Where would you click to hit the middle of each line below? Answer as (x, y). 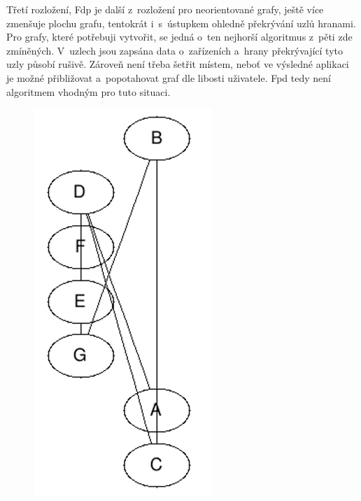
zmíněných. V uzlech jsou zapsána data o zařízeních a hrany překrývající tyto (175, 50)
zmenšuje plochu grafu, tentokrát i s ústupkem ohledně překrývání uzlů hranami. (181, 23)
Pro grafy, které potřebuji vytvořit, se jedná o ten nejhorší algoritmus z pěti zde (179, 37)
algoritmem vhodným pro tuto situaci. (89, 91)
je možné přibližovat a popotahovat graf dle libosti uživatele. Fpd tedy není (169, 77)
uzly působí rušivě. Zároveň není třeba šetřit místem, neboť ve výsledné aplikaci (178, 64)
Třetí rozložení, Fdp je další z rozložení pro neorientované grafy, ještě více (165, 9)
